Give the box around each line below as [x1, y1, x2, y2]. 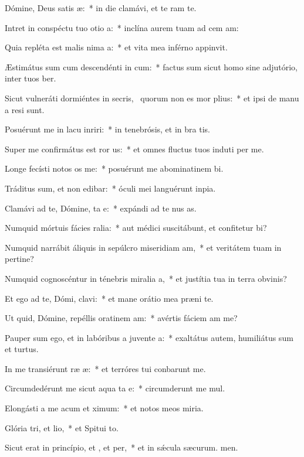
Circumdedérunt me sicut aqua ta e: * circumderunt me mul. [5, 382, 225, 394]
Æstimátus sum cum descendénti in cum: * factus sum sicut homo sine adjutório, [5, 60, 298, 73]
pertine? [5, 253, 34, 265]
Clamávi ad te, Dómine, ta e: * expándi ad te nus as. [5, 202, 197, 214]
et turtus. [5, 343, 39, 355]
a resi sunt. [5, 103, 45, 115]
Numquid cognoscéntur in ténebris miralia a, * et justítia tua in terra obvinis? [5, 272, 287, 284]
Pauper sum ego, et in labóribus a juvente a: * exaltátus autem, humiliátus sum [5, 331, 293, 343]
